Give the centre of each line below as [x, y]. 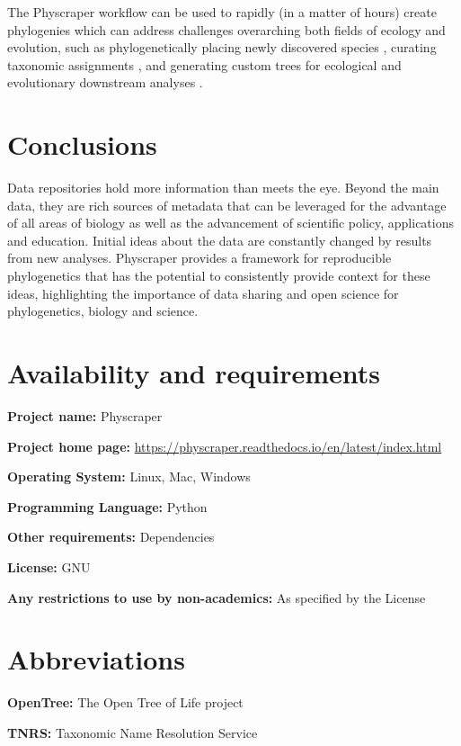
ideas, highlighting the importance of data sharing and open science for [203, 293]
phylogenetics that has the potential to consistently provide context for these [219, 276]
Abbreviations [96, 659]
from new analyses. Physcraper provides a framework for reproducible [199, 258]
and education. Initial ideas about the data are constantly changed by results [220, 240]
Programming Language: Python [107, 506]
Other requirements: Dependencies [111, 537]
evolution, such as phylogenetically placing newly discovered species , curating [222, 47]
